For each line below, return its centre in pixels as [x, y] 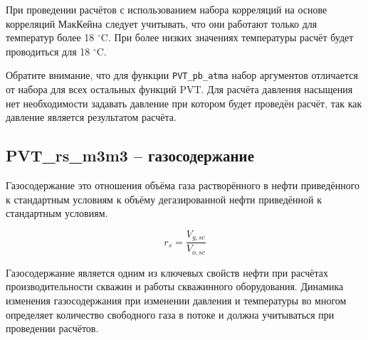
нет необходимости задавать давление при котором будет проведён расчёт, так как [184, 103]
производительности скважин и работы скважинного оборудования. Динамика [175, 286]
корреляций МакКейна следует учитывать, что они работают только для [162, 23]
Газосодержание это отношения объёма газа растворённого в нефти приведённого [183, 185]
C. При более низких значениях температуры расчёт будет [227, 37]
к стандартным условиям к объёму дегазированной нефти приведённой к [164, 199]
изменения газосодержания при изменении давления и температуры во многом [176, 300]
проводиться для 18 [48, 51]
